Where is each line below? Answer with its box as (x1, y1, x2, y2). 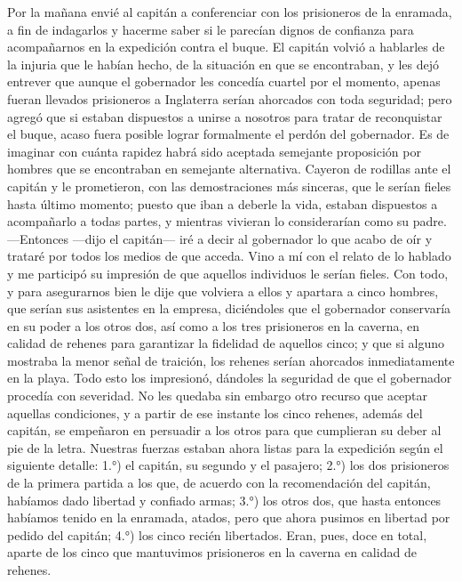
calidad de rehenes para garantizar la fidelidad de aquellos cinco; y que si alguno (7, 334, 444, 352)
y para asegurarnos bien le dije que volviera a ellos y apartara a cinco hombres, (7, 281, 439, 300)
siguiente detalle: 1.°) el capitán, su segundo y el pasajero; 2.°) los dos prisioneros (7, 456, 450, 474)
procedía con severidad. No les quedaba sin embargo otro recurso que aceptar (7, 386, 428, 405)
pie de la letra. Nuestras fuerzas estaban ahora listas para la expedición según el (7, 438, 443, 457)
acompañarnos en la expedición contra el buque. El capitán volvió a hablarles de (7, 37, 445, 56)
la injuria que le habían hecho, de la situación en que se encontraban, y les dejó (7, 54, 440, 73)
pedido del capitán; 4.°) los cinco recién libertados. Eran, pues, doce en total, (7, 525, 427, 544)
